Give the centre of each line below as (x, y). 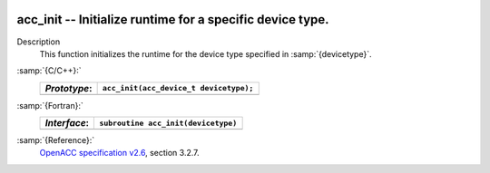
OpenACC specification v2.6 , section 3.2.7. (119, 153)
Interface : (67, 123)
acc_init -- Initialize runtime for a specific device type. (173, 19)
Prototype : (69, 88)
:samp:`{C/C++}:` (49, 71)
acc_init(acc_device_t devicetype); (178, 88)
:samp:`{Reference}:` (56, 140)
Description (39, 42)
